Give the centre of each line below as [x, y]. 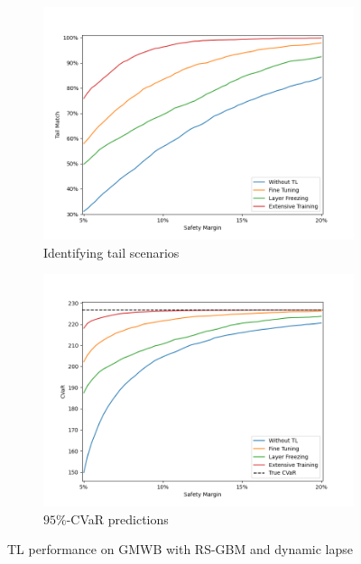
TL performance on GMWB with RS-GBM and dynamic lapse [180, 549]
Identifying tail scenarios [111, 252]
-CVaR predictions [117, 519]
